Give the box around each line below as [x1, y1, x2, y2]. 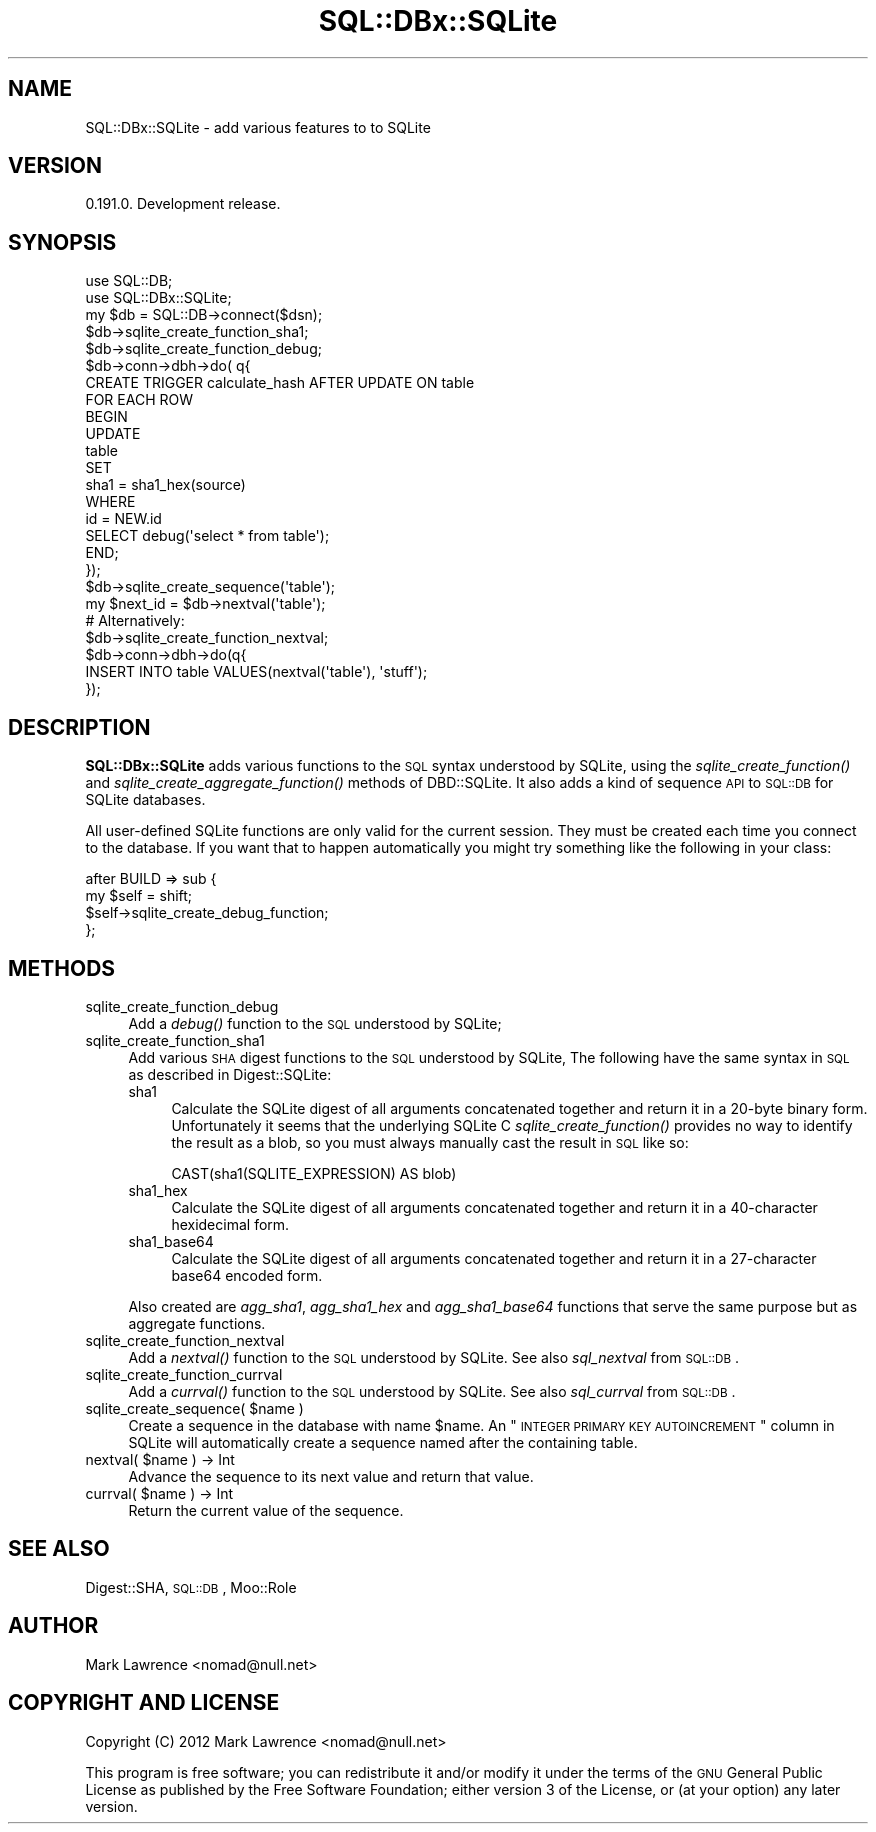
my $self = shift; [85, 887, 193, 905]
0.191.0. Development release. [85, 195, 281, 213]
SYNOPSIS [8, 229, 117, 255]
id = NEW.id [85, 510, 162, 528]
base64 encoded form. [171, 1266, 323, 1284]
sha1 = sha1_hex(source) [85, 476, 246, 494]
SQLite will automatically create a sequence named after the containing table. [128, 1433, 638, 1451]
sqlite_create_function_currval [85, 1365, 283, 1383]
